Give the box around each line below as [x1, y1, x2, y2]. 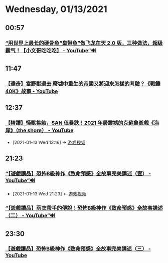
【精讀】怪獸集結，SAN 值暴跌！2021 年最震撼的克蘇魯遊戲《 [5, 119, 154, 126]
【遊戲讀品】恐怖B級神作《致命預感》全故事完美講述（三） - [5, 245, 151, 252]
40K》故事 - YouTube [5, 88, 58, 95]
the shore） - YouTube [18, 127, 74, 134]
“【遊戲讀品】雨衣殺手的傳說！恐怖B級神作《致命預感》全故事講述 [5, 204, 163, 211]
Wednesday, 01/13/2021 [5, 4, 108, 15]
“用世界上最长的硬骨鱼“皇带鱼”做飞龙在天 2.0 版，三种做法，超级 [5, 39, 163, 46]
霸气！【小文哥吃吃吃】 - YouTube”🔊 [5, 47, 97, 54]
